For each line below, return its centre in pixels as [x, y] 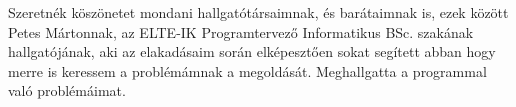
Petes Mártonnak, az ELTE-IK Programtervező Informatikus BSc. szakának [241, 31]
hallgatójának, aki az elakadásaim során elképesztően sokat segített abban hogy [252, 51]
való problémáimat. [67, 90]
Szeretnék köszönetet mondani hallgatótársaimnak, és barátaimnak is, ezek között [258, 12]
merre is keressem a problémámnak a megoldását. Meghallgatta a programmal [247, 70]
